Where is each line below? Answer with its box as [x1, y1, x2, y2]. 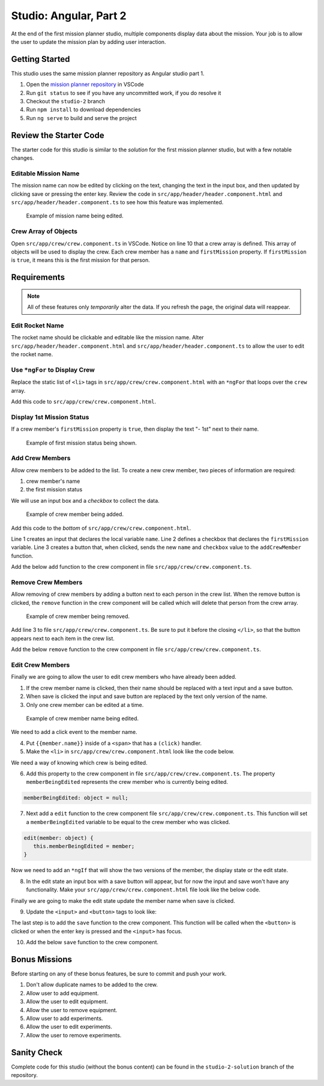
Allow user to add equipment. [26, 989, 99, 997]
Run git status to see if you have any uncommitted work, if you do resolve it [26, 89, 221, 96]
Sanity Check [11, 1047, 63, 1057]
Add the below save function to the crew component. [26, 939, 159, 946]
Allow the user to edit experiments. [26, 1023, 112, 1030]
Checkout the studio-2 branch [26, 98, 105, 105]
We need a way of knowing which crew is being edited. [11, 759, 148, 766]
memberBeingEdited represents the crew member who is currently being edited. [26, 778, 228, 786]
